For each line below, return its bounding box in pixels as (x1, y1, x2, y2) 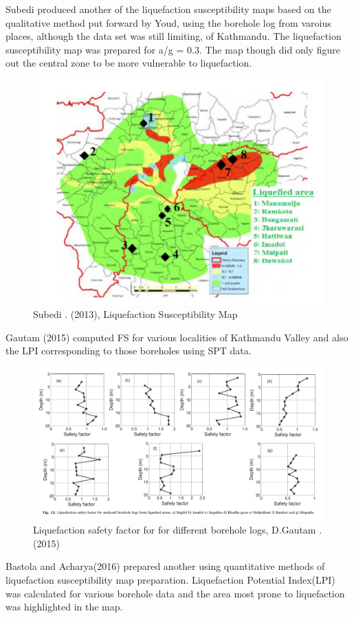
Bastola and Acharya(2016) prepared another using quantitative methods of (5, 559, 325, 573)
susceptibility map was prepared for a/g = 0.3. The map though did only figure (5, 42, 340, 56)
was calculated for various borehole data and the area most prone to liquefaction (5, 586, 345, 600)
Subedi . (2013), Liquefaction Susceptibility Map (33, 307, 238, 321)
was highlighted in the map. (5, 599, 123, 614)
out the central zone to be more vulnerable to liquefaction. (5, 56, 252, 70)
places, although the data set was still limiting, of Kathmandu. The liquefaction (5, 29, 342, 43)
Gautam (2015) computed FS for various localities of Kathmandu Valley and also (5, 330, 349, 344)
